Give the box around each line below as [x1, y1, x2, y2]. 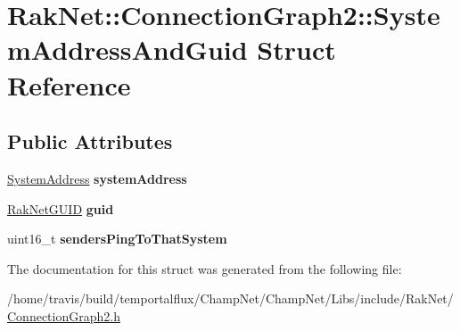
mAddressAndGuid [7, 31, 248, 68]
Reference [7, 66, 131, 103]
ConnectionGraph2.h [7, 306, 120, 325]
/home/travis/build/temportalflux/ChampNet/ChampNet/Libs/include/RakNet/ [7, 289, 454, 308]
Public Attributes [7, 128, 173, 155]
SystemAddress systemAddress [7, 169, 187, 187]
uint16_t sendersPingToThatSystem [7, 229, 227, 248]
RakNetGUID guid [7, 199, 114, 218]
